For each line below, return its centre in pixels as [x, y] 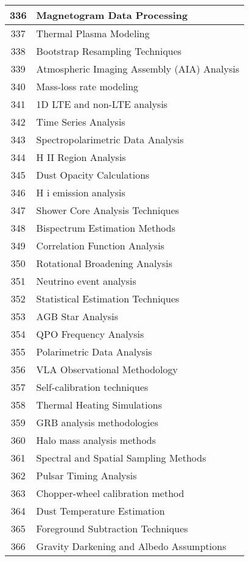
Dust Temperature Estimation [100, 511]
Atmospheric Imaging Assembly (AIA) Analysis [138, 69]
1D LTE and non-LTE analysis [102, 104]
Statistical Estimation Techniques [108, 298]
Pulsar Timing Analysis [86, 475]
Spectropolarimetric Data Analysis [110, 139]
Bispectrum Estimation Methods [106, 228]
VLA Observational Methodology [107, 369]
